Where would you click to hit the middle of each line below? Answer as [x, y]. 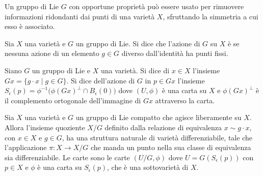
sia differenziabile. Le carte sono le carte [67, 157]
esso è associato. [30, 26]
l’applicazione [26, 147]
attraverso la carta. [185, 100]
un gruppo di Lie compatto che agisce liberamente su [159, 117]
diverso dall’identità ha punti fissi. [175, 53]
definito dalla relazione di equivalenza [163, 127]
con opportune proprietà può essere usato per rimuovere [156, 6]
